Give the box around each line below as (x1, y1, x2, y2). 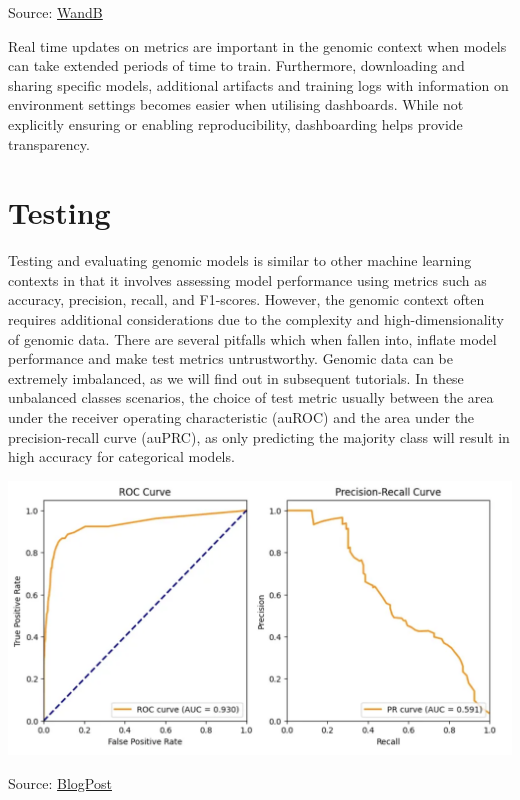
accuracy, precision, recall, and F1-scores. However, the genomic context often (8, 289, 485, 310)
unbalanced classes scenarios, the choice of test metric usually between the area (8, 387, 494, 408)
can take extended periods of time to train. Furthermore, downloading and (8, 55, 465, 76)
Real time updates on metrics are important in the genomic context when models (8, 35, 507, 56)
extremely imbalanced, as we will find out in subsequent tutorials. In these (8, 367, 464, 388)
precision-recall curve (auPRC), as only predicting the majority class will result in (8, 426, 510, 447)
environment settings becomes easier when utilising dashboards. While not (8, 94, 464, 115)
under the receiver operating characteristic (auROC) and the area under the (8, 407, 475, 428)
